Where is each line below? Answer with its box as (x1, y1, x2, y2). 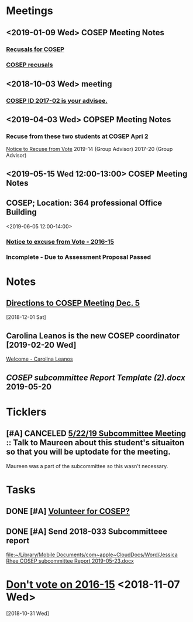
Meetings (6, 4, 54, 18)
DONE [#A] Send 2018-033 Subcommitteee (6, 526, 168, 536)
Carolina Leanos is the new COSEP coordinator (6, 331, 180, 341)
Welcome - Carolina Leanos (6, 355, 73, 362)
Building (6, 207, 37, 217)
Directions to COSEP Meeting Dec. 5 (6, 298, 140, 308)
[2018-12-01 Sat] (6, 314, 46, 321)
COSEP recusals (6, 60, 53, 69)
